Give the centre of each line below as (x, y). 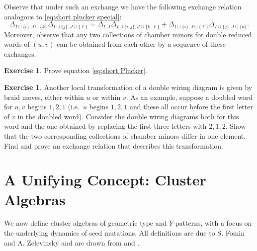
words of (17, 44)
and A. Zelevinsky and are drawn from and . (72, 242)
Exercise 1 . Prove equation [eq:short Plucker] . (76, 70)
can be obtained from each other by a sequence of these (141, 44)
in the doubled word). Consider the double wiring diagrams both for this (128, 116)
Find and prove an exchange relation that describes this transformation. (114, 145)
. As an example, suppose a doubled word (189, 97)
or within (107, 97)
